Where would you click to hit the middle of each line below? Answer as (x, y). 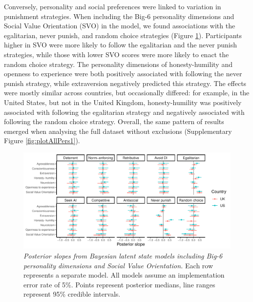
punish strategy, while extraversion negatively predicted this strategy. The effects (125, 83)
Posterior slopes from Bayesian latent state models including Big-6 (123, 256)
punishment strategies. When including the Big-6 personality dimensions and (119, 16)
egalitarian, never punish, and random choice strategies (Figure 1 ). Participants (123, 35)
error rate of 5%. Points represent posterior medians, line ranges (119, 284)
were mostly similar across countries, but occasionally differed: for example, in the (127, 93)
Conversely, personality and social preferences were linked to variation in (113, 6)
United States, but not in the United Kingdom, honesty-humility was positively (123, 102)
